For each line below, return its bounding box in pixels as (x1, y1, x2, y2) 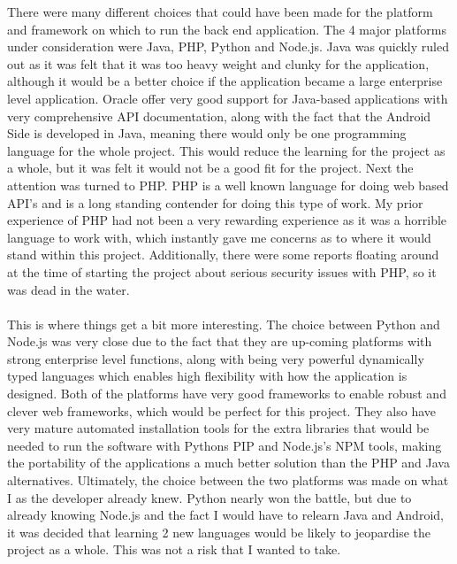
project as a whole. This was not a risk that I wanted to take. (7, 540, 341, 559)
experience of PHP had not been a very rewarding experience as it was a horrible (7, 211, 447, 229)
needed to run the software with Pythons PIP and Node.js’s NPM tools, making (7, 436, 442, 454)
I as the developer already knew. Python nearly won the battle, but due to (7, 488, 412, 506)
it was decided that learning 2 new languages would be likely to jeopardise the (7, 522, 431, 541)
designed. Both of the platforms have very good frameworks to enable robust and (7, 384, 446, 403)
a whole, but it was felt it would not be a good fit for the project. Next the (7, 158, 414, 177)
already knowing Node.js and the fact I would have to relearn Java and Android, (7, 506, 444, 524)
